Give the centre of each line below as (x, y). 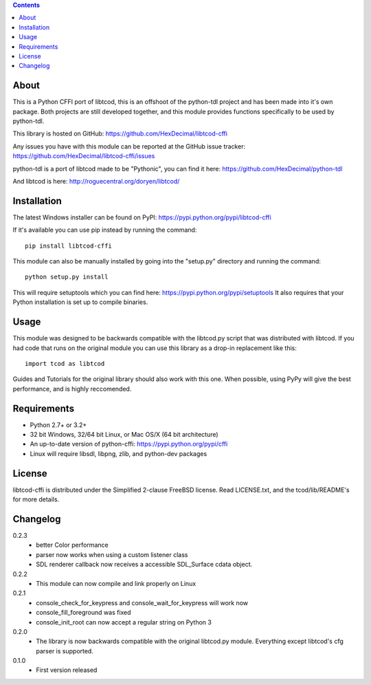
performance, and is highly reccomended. (72, 389)
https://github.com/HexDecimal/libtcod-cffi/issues (84, 156)
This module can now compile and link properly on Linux (116, 583)
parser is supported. (65, 651)
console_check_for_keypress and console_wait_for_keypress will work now (142, 602)
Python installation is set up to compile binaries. (80, 302)
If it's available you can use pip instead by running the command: (105, 230)
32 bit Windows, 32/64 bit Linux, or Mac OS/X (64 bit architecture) (124, 434)
